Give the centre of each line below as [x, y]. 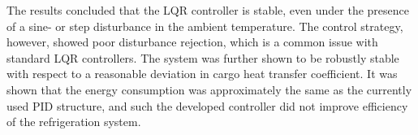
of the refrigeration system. [74, 122]
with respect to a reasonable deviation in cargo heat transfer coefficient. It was [202, 74]
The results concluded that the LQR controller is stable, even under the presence [208, 10]
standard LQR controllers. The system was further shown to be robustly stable [203, 57]
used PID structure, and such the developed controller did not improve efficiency [207, 105]
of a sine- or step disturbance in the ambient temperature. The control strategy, [205, 26]
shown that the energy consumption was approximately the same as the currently [209, 89]
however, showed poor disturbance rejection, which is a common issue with [192, 42]
